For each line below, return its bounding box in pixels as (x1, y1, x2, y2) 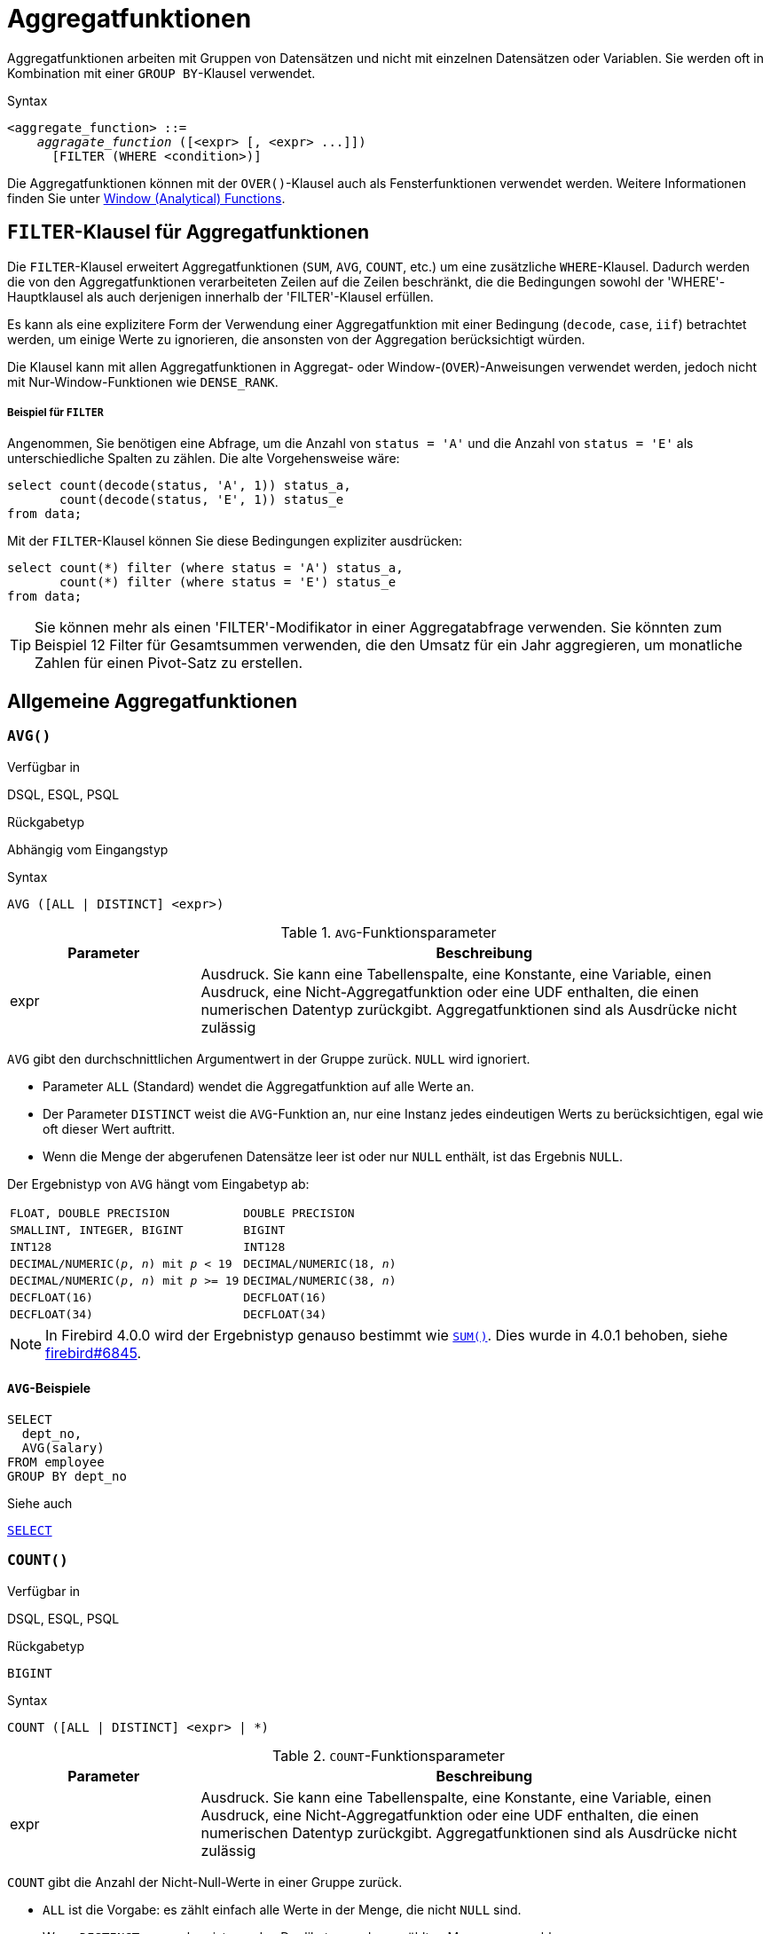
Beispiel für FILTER (7, 405, 104, 419)
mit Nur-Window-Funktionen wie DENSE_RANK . (7, 373, 279, 389)
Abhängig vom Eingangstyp (7, 841, 169, 857)
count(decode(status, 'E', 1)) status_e (59, 492, 344, 507)
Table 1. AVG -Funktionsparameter (280, 923, 497, 941)
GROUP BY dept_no (7, 1468, 127, 1483)
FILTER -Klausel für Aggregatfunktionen (7, 221, 369, 244)
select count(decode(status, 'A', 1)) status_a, (7, 478, 351, 493)
